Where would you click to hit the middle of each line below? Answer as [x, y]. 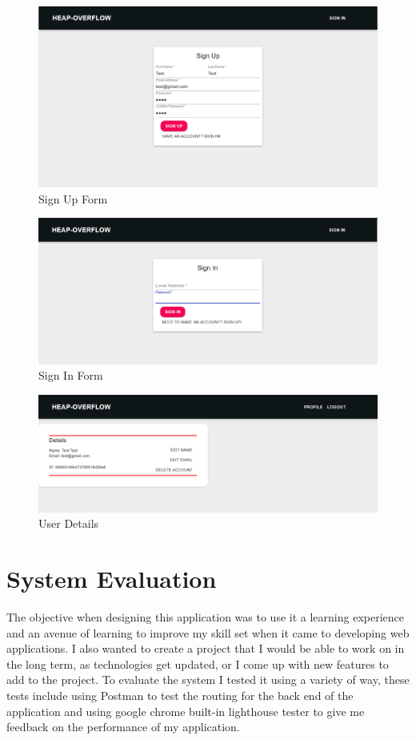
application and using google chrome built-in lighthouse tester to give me [186, 711]
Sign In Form [71, 375]
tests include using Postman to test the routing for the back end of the [180, 695]
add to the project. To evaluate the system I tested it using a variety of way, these [208, 680]
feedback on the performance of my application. [123, 727]
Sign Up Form [73, 198]
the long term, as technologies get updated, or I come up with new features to [198, 664]
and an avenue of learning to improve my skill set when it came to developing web [208, 632]
